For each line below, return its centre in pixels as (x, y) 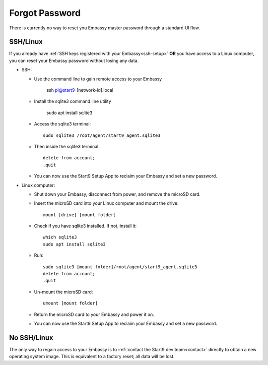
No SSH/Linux (31, 337)
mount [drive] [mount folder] (80, 215)
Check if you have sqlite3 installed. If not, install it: (85, 226)
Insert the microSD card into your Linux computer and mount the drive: (106, 203)
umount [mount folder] (70, 303)
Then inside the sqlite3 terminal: (67, 146)
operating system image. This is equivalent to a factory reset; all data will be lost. (92, 357)
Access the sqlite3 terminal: (63, 124)
